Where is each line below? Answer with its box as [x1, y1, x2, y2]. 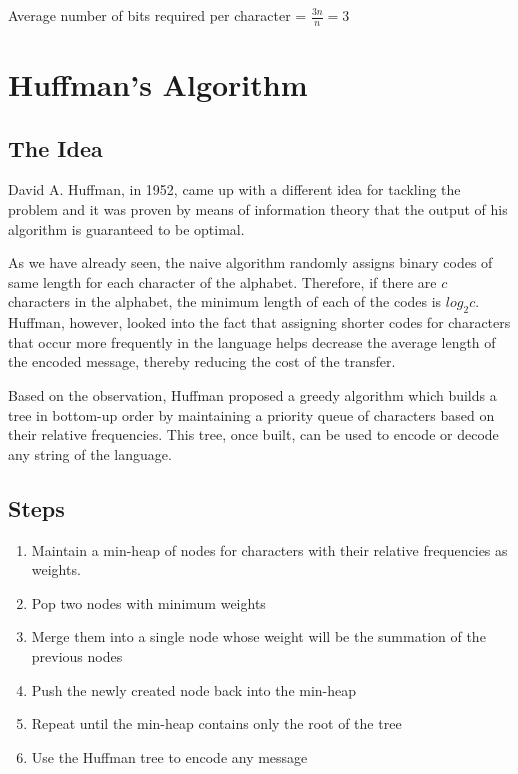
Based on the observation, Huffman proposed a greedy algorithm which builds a [8, 384, 497, 405]
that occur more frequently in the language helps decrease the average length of [8, 331, 496, 352]
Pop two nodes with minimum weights [31, 592, 266, 613]
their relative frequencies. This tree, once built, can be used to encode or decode [8, 424, 499, 445]
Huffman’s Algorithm [8, 64, 308, 105]
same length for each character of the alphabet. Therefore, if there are [8, 271, 437, 292]
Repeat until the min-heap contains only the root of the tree [31, 713, 402, 734]
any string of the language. [8, 443, 172, 464]
